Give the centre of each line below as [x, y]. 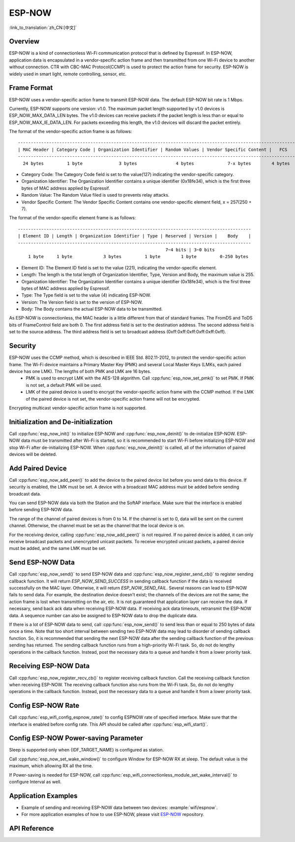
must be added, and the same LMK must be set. [58, 549]
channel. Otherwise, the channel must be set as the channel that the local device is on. [97, 525]
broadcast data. [25, 494]
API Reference [31, 828]
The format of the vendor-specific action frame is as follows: [71, 131]
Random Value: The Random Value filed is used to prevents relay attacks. [95, 195]
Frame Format [31, 88]
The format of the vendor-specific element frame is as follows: [73, 218]
